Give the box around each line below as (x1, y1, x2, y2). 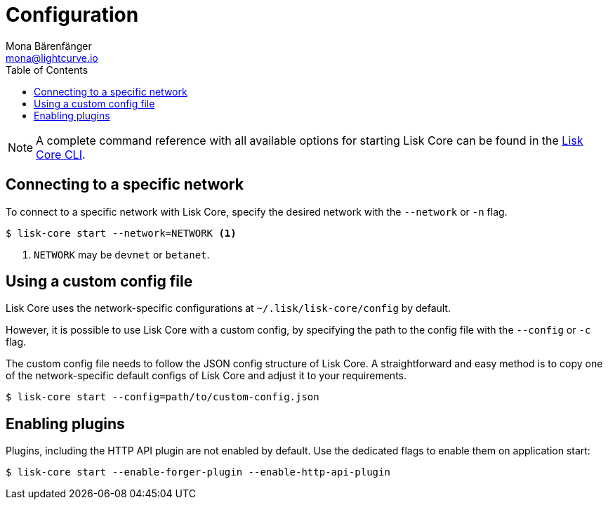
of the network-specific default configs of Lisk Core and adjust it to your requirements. (6, 369, 407, 382)
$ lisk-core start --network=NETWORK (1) (6, 227, 237, 239)
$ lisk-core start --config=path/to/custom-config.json (6, 391, 319, 403)
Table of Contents (6, 63, 88, 76)
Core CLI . (36, 147, 86, 162)
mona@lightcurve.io (6, 51, 98, 64)
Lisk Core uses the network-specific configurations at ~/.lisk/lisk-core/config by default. (6, 302, 451, 315)
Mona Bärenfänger (6, 39, 92, 52)
